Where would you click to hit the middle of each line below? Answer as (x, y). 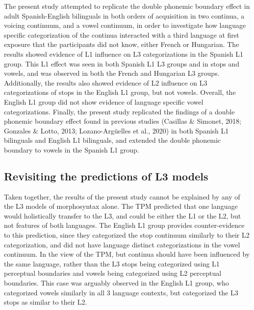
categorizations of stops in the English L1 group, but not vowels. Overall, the (120, 92)
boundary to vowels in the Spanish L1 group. (72, 149)
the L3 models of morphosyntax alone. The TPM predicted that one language (121, 206)
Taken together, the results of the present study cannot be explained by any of (122, 196)
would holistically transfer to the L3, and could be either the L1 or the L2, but (123, 215)
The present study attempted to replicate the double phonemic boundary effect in (127, 6)
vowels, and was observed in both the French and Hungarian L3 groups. (112, 73)
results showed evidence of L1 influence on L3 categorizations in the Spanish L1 (124, 54)
